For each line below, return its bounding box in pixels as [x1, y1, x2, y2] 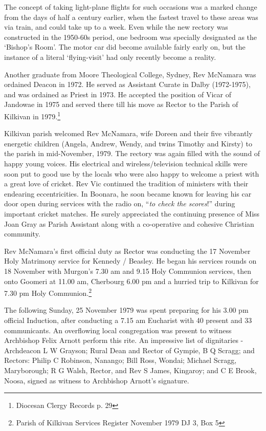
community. [4, 228, 40, 239]
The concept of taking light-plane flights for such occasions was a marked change [4, 2, 257, 12]
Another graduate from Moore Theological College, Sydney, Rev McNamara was [4, 69, 256, 79]
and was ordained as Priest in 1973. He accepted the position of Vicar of [4, 89, 231, 99]
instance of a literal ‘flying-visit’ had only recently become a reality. [4, 51, 216, 62]
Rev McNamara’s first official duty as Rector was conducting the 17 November [4, 245, 251, 256]
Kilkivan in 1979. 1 [4, 109, 61, 121]
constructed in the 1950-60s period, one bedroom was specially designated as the [4, 31, 257, 42]
